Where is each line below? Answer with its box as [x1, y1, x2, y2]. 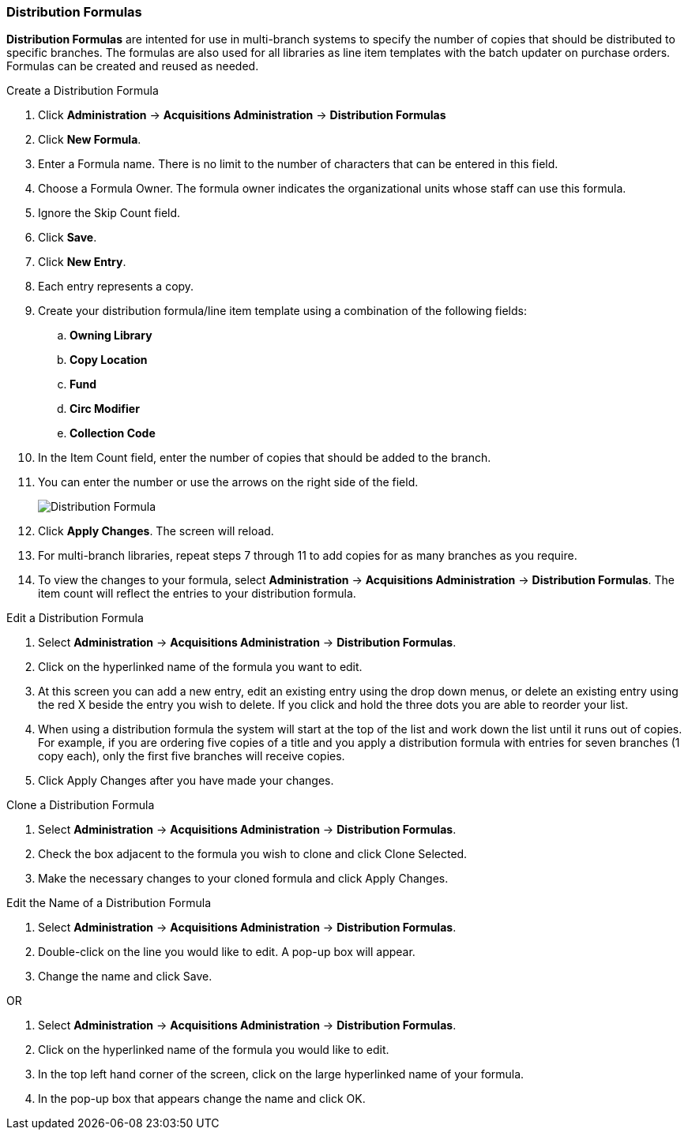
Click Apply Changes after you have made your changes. [38, 774, 334, 788]
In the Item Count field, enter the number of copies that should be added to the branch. [38, 451, 491, 465]
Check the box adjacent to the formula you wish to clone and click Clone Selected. [38, 847, 468, 861]
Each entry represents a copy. [38, 279, 194, 294]
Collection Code [70, 426, 156, 441]
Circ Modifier [70, 402, 140, 416]
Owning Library [70, 328, 152, 343]
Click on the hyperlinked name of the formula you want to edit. [38, 660, 363, 674]
